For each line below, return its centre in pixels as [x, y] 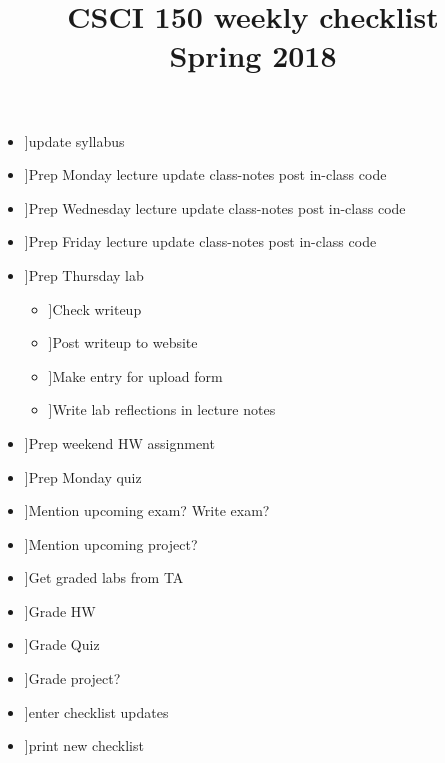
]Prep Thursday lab [84, 274]
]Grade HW [60, 610]
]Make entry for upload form [135, 375]
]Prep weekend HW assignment [119, 442]
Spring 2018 [253, 55]
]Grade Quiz [62, 644]
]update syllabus [74, 140]
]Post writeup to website [123, 342]
